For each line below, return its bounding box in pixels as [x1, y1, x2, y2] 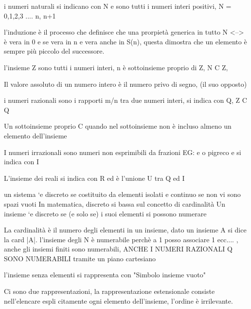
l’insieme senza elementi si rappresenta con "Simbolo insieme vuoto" [4, 270, 206, 280]
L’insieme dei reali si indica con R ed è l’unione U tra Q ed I [4, 173, 185, 183]
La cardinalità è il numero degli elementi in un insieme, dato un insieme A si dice [4, 225, 247, 235]
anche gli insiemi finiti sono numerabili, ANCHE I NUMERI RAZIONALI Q [4, 244, 233, 254]
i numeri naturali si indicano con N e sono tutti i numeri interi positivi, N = [4, 1, 232, 11]
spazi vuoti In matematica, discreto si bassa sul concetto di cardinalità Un [4, 198, 226, 209]
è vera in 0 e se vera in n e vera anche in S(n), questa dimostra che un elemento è [4, 36, 247, 46]
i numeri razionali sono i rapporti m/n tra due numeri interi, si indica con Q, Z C [4, 95, 247, 105]
